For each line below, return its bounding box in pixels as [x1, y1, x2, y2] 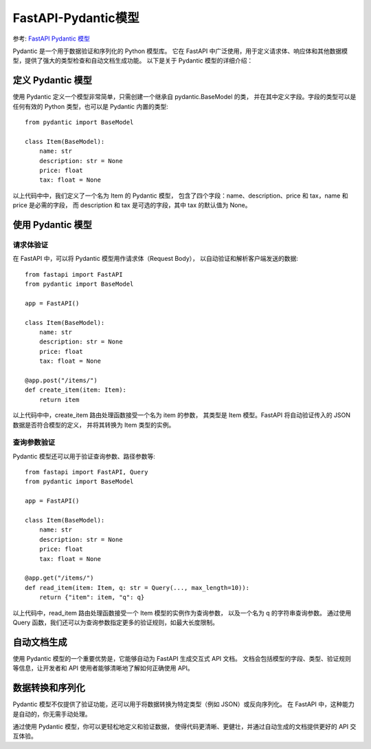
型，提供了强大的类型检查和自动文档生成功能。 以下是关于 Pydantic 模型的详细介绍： [12, 56, 254, 65]
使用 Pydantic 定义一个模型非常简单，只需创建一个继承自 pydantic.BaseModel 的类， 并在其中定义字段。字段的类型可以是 [12, 93, 357, 101]
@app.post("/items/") [25, 376, 98, 384]
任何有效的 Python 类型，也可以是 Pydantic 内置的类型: [12, 102, 168, 110]
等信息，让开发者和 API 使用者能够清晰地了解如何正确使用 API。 [12, 664, 194, 673]
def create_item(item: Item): [25, 386, 127, 394]
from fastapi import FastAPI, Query [25, 468, 148, 476]
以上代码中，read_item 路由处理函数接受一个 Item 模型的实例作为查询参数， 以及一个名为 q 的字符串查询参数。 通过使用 [12, 609, 352, 617]
